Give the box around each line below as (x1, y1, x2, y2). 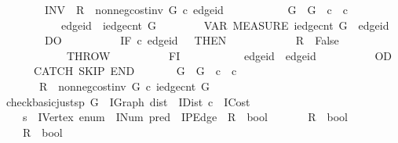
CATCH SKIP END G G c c (33, 63, 237, 79)
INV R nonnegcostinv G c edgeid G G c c (44, 2, 348, 17)
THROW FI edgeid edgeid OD (66, 47, 392, 63)
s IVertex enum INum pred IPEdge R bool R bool (22, 109, 348, 125)
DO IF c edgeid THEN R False (44, 32, 339, 48)
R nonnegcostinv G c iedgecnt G (38, 77, 210, 94)
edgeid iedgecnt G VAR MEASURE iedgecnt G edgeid (60, 16, 389, 33)
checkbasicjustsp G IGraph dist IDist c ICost (5, 93, 250, 109)
